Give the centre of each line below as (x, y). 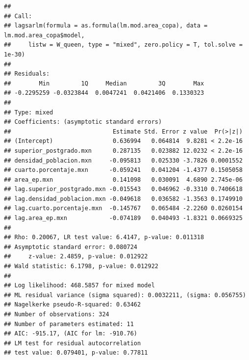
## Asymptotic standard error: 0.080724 (71, 247)
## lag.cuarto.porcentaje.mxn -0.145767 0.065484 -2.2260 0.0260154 (123, 208)
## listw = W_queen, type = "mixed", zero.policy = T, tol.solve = (123, 45)
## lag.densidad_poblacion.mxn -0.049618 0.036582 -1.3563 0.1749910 (123, 199)
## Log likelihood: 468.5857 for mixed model (79, 286)
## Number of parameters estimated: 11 (69, 324)
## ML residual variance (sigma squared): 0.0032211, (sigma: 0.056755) (125, 295)
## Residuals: (27, 74)
